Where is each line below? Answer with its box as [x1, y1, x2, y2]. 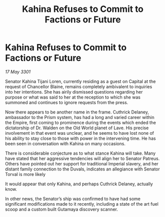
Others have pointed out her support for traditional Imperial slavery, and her [5, 161, 159, 166]
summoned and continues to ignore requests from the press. [5, 99, 129, 105]
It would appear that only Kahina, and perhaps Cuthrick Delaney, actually [5, 181, 153, 187]
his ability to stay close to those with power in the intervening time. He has [5, 135, 156, 141]
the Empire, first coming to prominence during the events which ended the [5, 119, 156, 125]
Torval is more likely [5, 171, 46, 177]
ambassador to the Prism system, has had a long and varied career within [5, 114, 155, 120]
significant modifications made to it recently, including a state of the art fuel [5, 201, 159, 207]
